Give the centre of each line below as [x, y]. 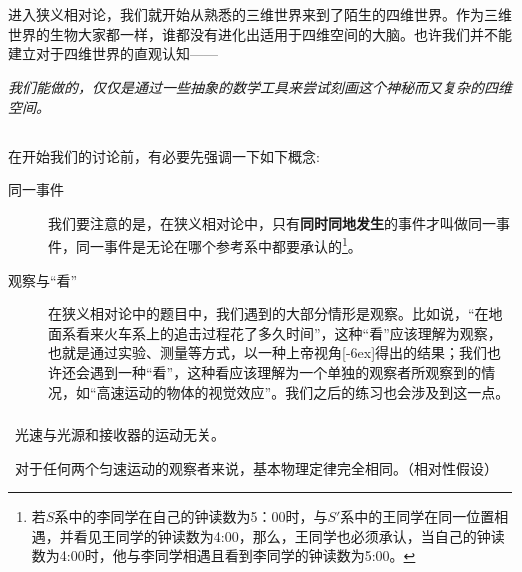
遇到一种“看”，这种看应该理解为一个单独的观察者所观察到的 [285, 371]
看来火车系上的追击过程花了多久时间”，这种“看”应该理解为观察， [288, 332]
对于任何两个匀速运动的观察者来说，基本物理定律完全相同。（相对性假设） [256, 467]
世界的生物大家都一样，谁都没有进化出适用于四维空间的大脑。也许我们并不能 [260, 33]
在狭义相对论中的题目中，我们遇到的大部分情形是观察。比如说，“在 [268, 313]
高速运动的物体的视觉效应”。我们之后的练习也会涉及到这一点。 [303, 391]
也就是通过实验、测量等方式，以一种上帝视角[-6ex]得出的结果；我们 [268, 352]
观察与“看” [43, 279]
